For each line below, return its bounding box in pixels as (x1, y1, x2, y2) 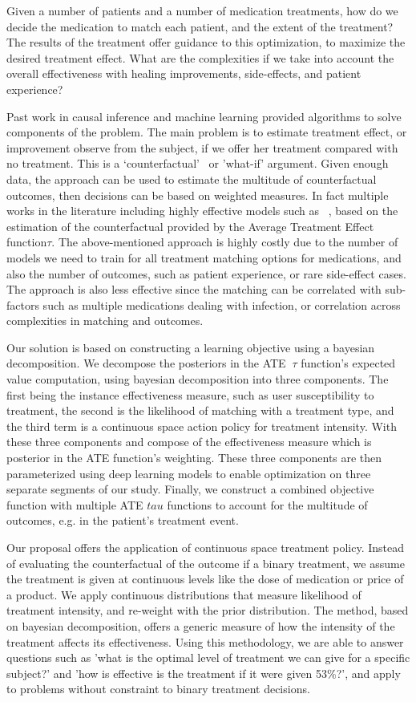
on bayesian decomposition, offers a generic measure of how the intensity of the (6, 617, 395, 634)
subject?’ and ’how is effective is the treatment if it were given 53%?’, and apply (6, 664, 401, 681)
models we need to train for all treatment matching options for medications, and (6, 249, 402, 266)
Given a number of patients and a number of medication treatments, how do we (6, 2, 398, 18)
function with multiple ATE (6, 496, 143, 513)
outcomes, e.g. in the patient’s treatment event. (6, 512, 239, 529)
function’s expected (301, 355, 396, 371)
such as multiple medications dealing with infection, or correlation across (42, 296, 401, 313)
